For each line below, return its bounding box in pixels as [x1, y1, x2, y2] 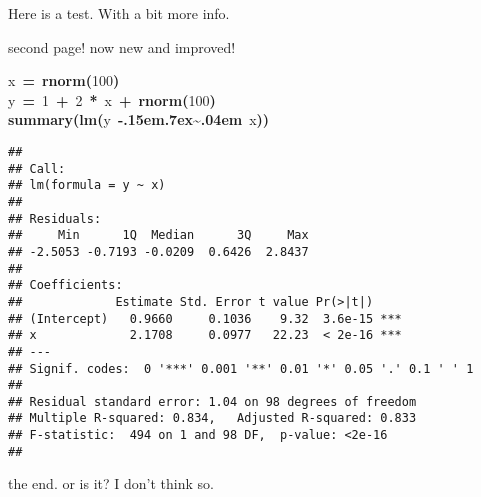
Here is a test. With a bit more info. [8, 3, 230, 23]
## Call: [8, 161, 66, 176]
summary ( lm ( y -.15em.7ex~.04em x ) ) [8, 109, 270, 130]
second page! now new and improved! [8, 36, 236, 57]
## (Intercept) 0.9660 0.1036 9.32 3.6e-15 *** [8, 311, 402, 326]
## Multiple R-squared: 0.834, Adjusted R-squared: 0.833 [8, 411, 417, 426]
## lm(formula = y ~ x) [8, 178, 166, 193]
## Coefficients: [8, 278, 123, 293]
